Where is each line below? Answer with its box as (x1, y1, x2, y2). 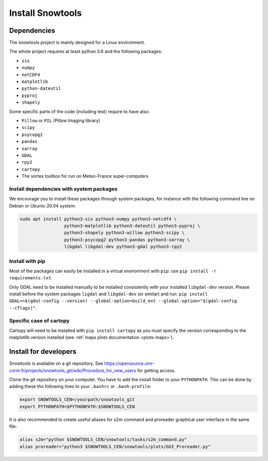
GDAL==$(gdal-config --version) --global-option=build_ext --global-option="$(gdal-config (9, 298, 237, 304)
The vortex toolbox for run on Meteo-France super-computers (21, 173, 149, 179)
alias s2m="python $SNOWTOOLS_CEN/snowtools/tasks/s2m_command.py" (19, 437, 188, 443)
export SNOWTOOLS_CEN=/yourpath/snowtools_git (19, 397, 135, 402)
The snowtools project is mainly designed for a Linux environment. (9, 40, 145, 46)
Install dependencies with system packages (9, 185, 118, 192)
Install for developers (9, 347, 77, 356)
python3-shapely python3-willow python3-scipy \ (64, 230, 185, 236)
